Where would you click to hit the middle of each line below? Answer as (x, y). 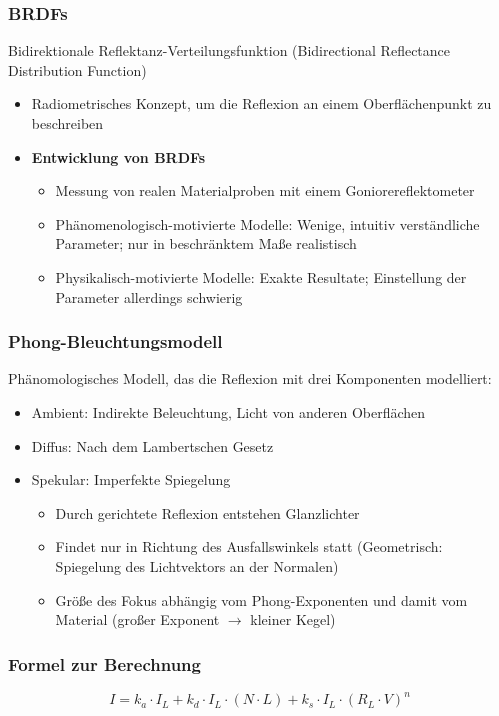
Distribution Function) (77, 69)
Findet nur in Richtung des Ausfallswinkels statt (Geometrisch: (249, 546)
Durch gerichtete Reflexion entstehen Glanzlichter (207, 512)
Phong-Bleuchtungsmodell (115, 341)
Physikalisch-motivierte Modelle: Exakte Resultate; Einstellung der (261, 276)
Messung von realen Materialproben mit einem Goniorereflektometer (265, 190)
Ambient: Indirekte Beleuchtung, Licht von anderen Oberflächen (228, 411)
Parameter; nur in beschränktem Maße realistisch (206, 243)
